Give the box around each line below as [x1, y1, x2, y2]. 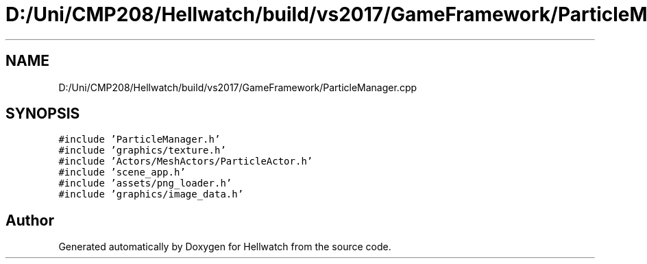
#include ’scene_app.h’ [58, 167, 186, 178]
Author [5, 211, 54, 229]
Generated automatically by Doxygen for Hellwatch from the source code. [58, 241, 391, 253]
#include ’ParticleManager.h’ [58, 134, 221, 145]
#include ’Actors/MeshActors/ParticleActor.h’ [58, 156, 313, 167]
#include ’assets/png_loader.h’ [58, 178, 232, 189]
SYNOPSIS [5, 105, 80, 123]
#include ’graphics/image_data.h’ [58, 189, 244, 200]
